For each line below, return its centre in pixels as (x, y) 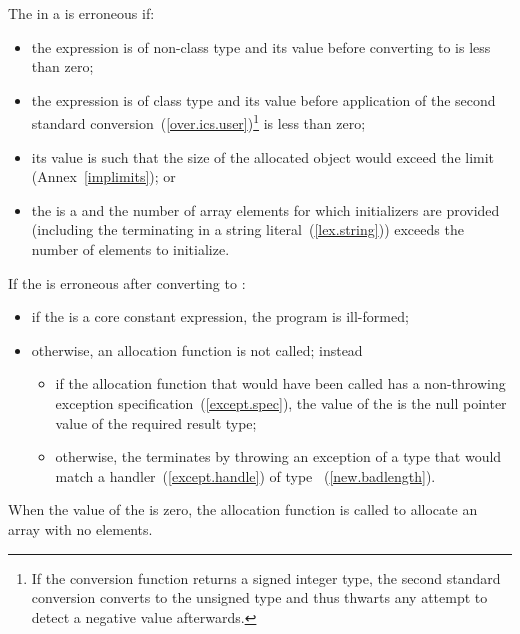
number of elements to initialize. (130, 249)
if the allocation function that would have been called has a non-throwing (280, 383)
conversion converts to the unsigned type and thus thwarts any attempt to (259, 597)
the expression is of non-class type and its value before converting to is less (261, 46)
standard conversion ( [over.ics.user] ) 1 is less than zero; (198, 122)
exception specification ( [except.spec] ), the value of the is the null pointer (281, 402)
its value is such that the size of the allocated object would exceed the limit (263, 156)
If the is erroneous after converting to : (127, 282)
